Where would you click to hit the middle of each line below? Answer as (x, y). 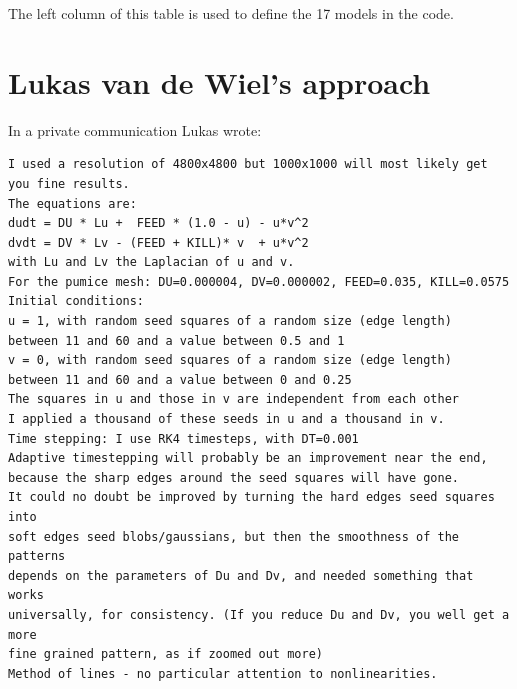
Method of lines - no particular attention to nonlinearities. (223, 673)
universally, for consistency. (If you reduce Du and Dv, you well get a (259, 614)
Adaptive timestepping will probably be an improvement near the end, (248, 458)
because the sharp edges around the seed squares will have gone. (234, 477)
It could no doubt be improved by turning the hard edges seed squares (251, 497)
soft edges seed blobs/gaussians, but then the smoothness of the (234, 536)
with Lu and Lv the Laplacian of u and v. (151, 262)
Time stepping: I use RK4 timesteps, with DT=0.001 (183, 438)
